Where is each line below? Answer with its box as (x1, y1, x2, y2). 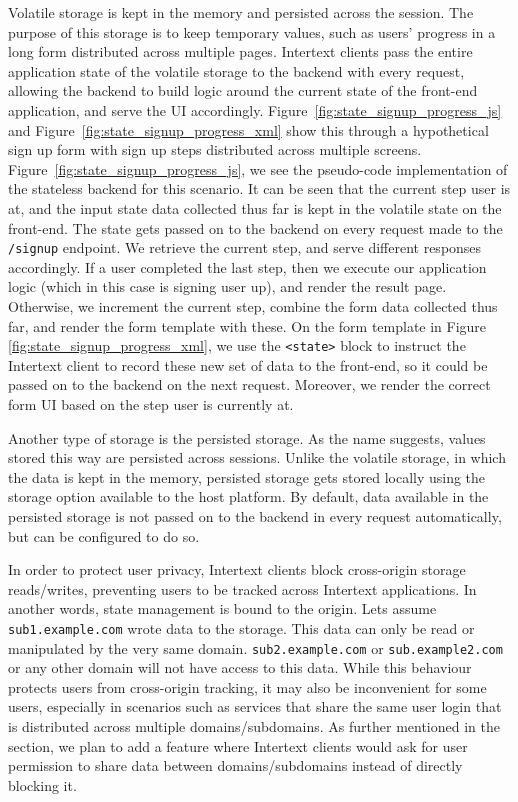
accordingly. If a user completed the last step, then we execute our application (8, 256, 487, 277)
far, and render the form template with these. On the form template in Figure (8, 315, 487, 336)
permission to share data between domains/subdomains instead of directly (8, 755, 463, 776)
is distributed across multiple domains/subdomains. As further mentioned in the (8, 716, 500, 737)
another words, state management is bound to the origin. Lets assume (8, 598, 437, 619)
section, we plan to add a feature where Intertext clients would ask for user (8, 735, 468, 756)
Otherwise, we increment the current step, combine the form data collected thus (8, 295, 498, 316)
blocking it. (8, 774, 77, 795)
